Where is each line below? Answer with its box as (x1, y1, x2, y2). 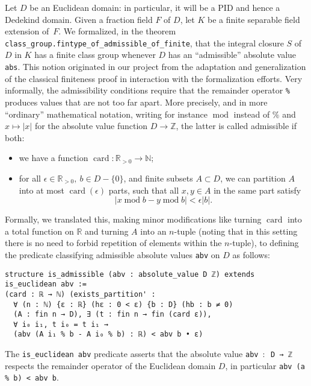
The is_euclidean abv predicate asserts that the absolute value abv (5, 347, 259, 360)
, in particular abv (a (225, 359, 305, 372)
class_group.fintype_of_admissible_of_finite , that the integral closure (5, 36, 284, 49)
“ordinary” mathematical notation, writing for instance (5, 107, 208, 120)
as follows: (232, 248, 270, 261)
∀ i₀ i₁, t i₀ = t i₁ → (13, 320, 108, 329)
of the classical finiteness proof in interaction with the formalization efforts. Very (5, 72, 303, 84)
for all (19, 171, 42, 184)
